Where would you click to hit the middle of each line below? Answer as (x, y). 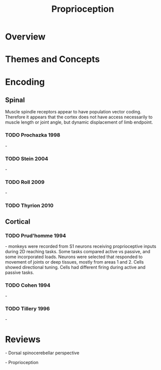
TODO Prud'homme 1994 (36, 235)
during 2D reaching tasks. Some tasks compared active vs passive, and (78, 251)
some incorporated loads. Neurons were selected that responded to (74, 257)
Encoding (25, 82)
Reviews (23, 339)
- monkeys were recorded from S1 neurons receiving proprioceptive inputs (81, 246)
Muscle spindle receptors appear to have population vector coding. (73, 112)
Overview (25, 37)
